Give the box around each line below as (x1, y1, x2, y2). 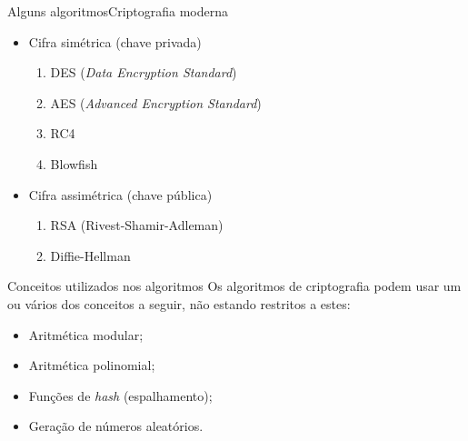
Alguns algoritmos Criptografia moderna (7, 2, 229, 20)
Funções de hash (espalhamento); (28, 386, 213, 405)
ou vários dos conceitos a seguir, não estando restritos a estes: (7, 294, 351, 313)
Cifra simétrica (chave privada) (28, 32, 202, 51)
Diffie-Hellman (50, 246, 131, 265)
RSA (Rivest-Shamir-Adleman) (50, 215, 224, 235)
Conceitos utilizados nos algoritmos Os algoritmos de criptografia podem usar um (7, 276, 462, 296)
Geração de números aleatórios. (28, 416, 204, 436)
